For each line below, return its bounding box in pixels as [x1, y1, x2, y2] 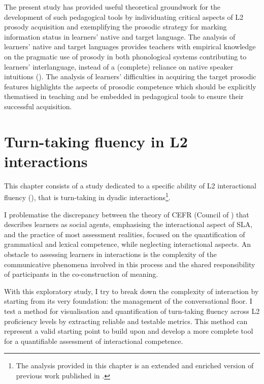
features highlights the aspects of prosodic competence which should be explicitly [4, 81, 256, 91]
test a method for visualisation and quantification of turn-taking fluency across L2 [4, 306, 260, 316]
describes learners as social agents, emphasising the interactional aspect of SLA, [4, 219, 253, 230]
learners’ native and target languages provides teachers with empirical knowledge [4, 41, 256, 52]
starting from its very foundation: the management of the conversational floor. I [4, 296, 252, 306]
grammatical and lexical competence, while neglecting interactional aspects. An [4, 239, 251, 249]
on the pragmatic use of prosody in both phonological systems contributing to [4, 51, 247, 61]
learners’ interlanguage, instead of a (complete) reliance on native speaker [4, 61, 234, 72]
